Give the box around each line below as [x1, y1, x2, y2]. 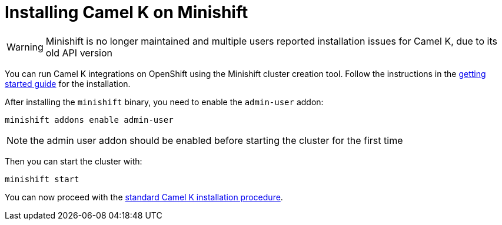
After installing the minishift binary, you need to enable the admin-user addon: [5, 96, 324, 107]
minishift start [5, 174, 79, 184]
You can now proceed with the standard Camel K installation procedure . [5, 192, 283, 202]
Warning [6, 41, 44, 53]
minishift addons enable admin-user [5, 115, 174, 125]
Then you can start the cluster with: [5, 156, 142, 166]
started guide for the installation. [5, 78, 131, 89]
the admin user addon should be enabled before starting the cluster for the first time [30, 134, 403, 146]
